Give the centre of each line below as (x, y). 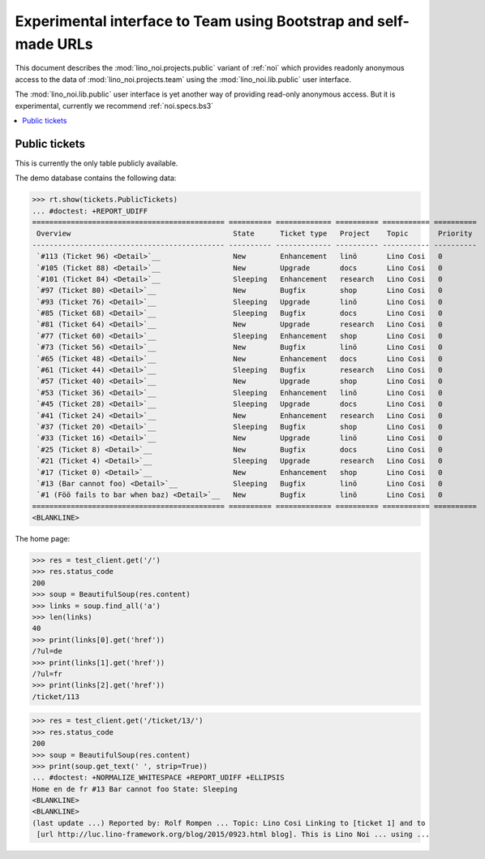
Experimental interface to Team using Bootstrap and (195, 21)
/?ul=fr (47, 674)
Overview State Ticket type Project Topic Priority (255, 234)
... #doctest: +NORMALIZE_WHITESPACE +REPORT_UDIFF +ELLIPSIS (158, 778)
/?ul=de (47, 651)
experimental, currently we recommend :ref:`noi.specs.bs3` (114, 106)
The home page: (43, 539)
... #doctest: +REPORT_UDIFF (90, 211)
